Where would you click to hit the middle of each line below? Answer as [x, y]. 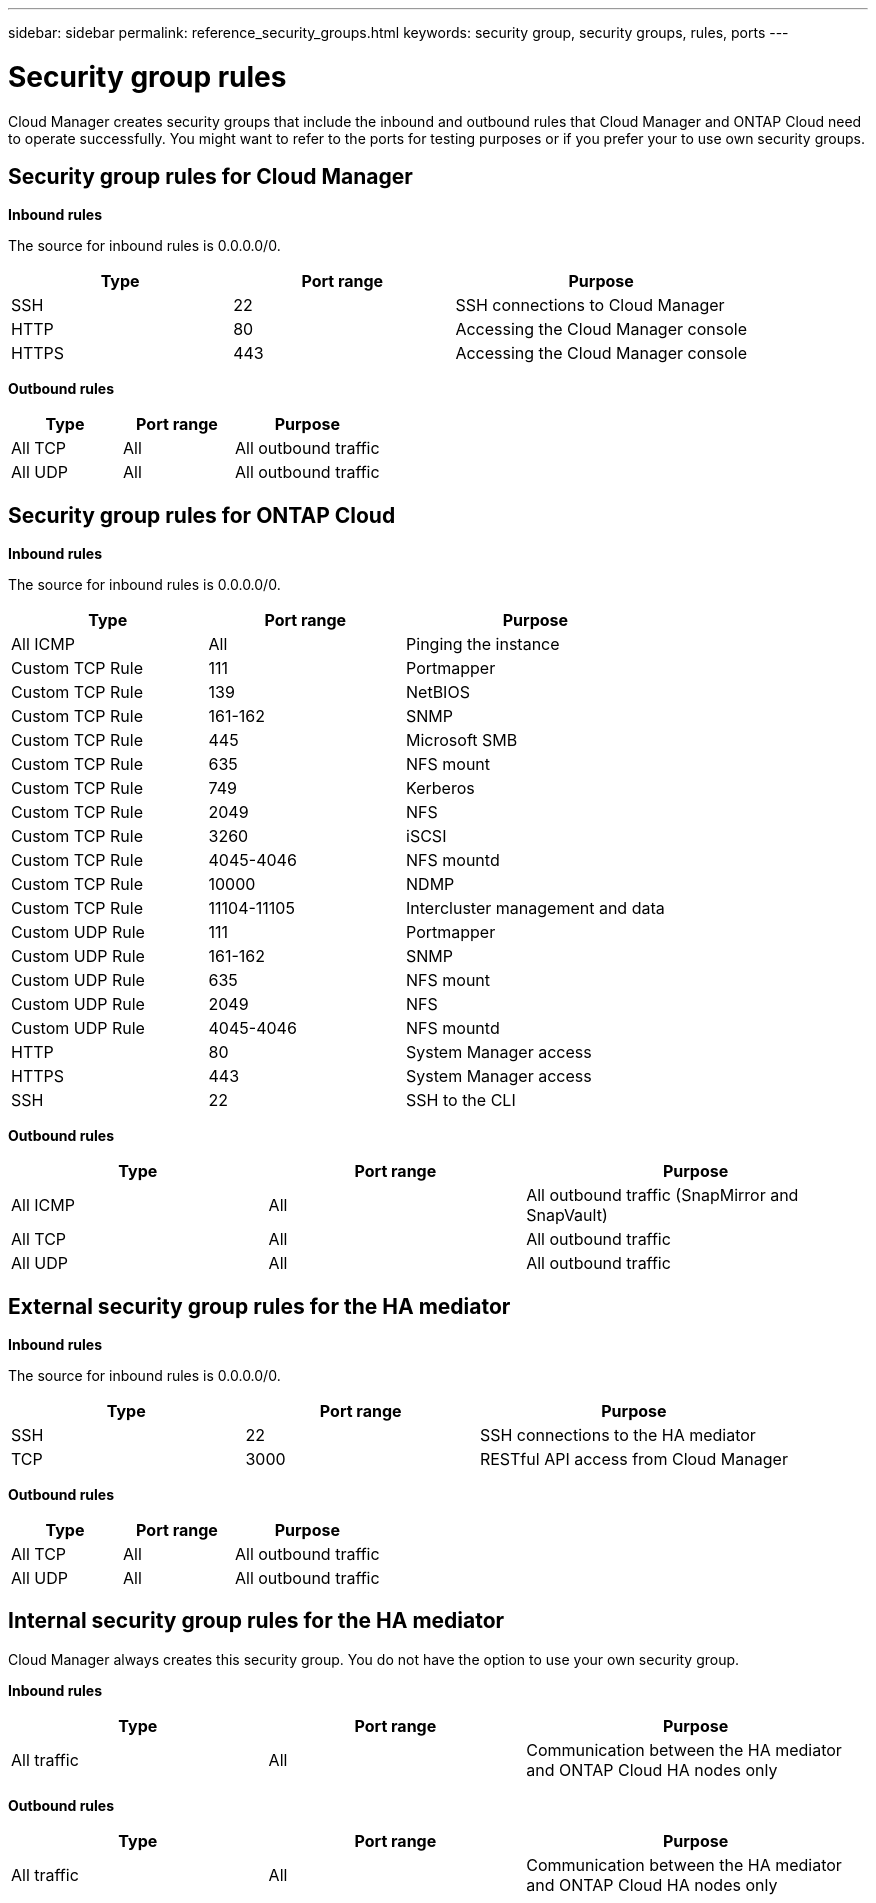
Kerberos [440, 788]
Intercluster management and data [535, 908]
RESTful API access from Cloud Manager [633, 1459]
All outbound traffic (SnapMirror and [662, 1195]
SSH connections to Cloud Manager [590, 305]
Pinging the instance [483, 644]
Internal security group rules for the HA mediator [256, 1621]
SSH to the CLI [461, 1100]
